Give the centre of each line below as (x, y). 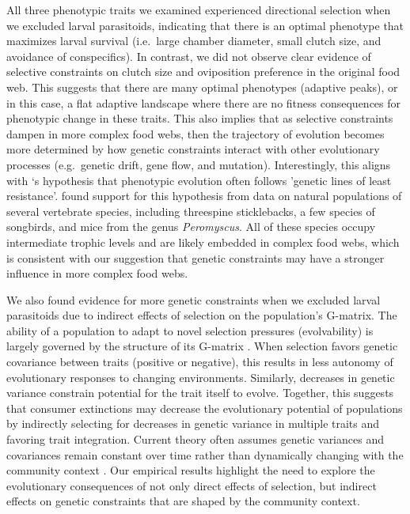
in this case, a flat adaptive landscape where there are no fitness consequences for (204, 102)
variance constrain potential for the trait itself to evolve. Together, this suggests (200, 393)
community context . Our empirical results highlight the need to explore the (191, 470)
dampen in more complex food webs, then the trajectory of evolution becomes (196, 133)
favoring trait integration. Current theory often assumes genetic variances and (195, 439)
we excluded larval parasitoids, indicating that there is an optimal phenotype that (205, 25)
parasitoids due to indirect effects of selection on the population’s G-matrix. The (202, 315)
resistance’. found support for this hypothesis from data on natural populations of (204, 196)
